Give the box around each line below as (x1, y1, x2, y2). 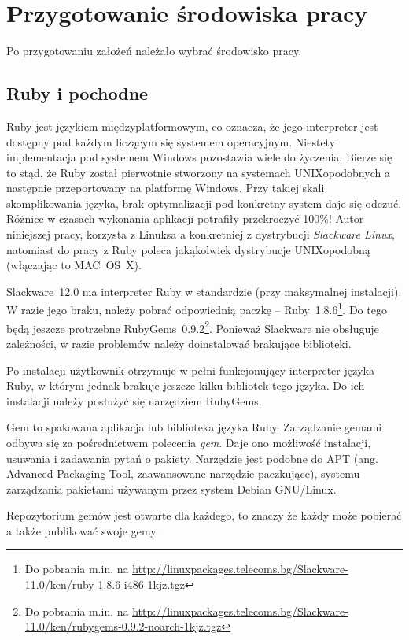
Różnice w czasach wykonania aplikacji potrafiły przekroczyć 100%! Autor (6, 210, 364, 227)
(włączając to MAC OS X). (6, 257, 142, 273)
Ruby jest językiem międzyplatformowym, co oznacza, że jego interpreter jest (6, 117, 378, 134)
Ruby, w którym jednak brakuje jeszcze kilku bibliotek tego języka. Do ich (6, 377, 365, 394)
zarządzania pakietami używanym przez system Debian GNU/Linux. (6, 480, 337, 497)
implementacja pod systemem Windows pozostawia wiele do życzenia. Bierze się (6, 149, 392, 165)
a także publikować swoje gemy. (6, 522, 159, 538)
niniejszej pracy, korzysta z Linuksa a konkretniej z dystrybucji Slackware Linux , (6, 226, 395, 242)
